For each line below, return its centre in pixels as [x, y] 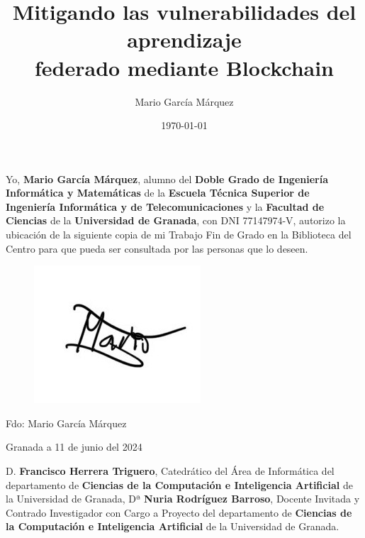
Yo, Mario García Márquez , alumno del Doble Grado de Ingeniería [167, 179]
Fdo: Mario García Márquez [66, 423]
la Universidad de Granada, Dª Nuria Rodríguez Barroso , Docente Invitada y [183, 499]
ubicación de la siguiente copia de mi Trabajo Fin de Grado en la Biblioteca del [179, 235]
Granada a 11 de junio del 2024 [74, 447]
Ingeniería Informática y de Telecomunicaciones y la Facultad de [165, 206]
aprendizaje [184, 39]
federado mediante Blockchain [184, 67]
